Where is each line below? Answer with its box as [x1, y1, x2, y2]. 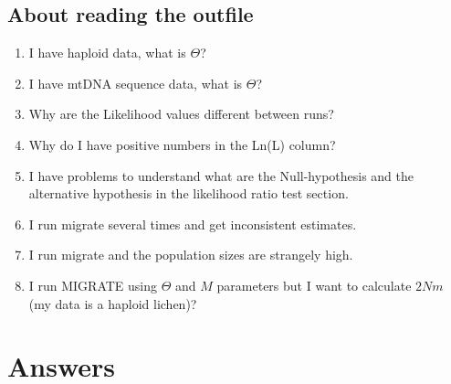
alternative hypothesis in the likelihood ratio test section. [28, 184, 349, 203]
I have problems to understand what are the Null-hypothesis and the [28, 165, 414, 185]
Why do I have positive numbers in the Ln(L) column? [28, 134, 336, 154]
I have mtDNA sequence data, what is [28, 73, 243, 92]
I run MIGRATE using [28, 275, 158, 294]
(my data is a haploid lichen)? [28, 293, 197, 313]
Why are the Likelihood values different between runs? [28, 104, 334, 123]
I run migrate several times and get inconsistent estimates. [28, 214, 357, 233]
